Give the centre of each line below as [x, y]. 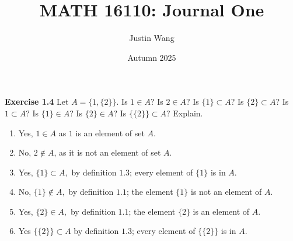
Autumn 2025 [152, 57]
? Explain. [185, 113]
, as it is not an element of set [107, 152]
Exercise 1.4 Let [37, 101]
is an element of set [110, 132]
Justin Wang [152, 38]
